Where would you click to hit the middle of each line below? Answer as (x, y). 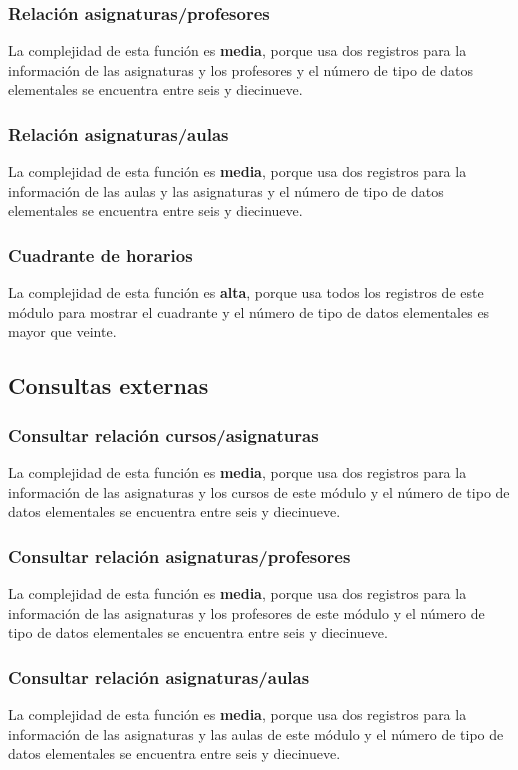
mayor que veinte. (62, 331)
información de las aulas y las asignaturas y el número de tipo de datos (226, 190)
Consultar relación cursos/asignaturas (163, 434)
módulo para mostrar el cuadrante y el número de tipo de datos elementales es (249, 311)
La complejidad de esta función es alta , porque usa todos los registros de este (246, 292)
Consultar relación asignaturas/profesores (179, 555)
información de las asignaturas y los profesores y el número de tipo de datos (241, 69)
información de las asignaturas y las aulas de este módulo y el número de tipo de (256, 733)
